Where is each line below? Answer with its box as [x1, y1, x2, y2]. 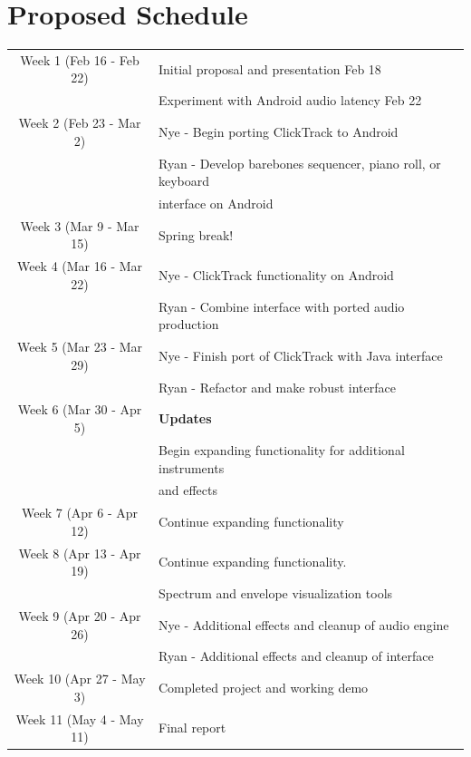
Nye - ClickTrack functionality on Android [159, 266, 394, 285]
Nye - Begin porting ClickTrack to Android [159, 121, 399, 141]
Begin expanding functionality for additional [159, 440, 405, 459]
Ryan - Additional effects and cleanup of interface [159, 646, 434, 665]
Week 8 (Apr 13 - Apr [18, 543, 141, 562]
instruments [159, 458, 225, 477]
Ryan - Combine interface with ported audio [159, 296, 405, 315]
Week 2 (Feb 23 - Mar [18, 113, 141, 132]
